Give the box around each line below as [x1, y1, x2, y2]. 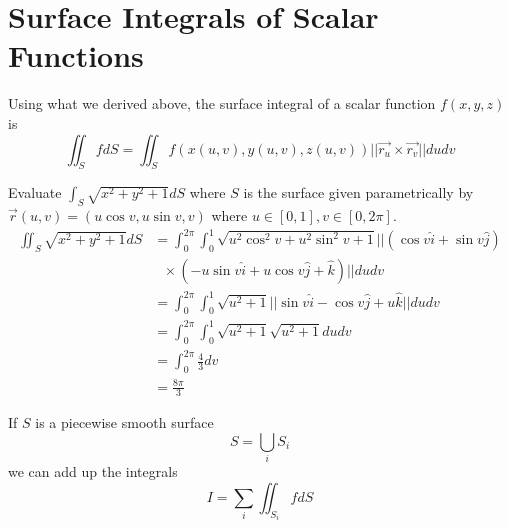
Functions [8, 35, 144, 76]
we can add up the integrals [8, 461, 178, 482]
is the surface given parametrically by [243, 182, 474, 203]
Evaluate [8, 182, 62, 203]
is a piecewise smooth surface [35, 412, 214, 433]
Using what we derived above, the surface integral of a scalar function [8, 93, 436, 114]
